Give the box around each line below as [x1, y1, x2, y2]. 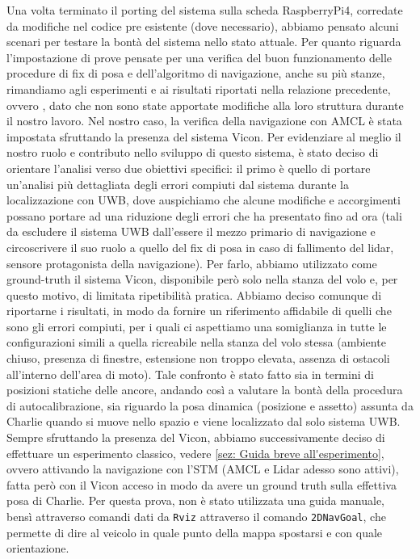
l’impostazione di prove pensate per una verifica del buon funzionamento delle [6, 48, 393, 65]
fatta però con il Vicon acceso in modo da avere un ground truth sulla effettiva [6, 476, 397, 493]
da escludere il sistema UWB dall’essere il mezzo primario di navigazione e [6, 223, 376, 240]
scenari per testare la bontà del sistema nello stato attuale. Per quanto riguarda [6, 33, 401, 50]
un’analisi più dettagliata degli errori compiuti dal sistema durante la [6, 175, 349, 192]
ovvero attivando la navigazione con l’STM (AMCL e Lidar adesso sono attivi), [6, 460, 399, 477]
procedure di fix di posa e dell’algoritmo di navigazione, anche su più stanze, [6, 65, 385, 82]
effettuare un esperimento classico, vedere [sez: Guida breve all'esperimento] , [6, 444, 384, 461]
